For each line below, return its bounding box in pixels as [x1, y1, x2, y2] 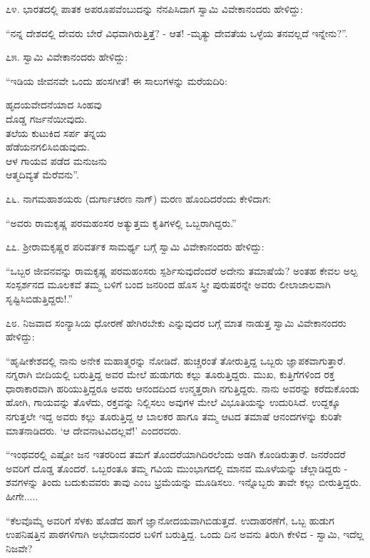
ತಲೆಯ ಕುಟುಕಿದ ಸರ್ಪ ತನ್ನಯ [6, 125, 107, 140]
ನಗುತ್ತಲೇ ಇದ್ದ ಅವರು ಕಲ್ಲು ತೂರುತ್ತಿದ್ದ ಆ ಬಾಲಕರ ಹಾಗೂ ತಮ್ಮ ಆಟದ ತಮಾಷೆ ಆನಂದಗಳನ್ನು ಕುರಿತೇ [6, 409, 342, 424]
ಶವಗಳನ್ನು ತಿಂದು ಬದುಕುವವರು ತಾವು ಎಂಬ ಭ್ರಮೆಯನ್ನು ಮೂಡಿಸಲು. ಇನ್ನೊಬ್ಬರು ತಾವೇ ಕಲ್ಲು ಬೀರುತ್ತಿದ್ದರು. [6, 475, 361, 489]
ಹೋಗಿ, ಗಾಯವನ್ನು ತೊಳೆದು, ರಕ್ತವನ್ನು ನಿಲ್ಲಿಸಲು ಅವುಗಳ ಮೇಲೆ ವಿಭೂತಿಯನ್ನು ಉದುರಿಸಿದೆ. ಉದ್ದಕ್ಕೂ [6, 395, 341, 410]
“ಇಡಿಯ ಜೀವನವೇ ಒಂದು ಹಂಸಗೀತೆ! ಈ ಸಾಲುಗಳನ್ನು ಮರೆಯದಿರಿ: [6, 73, 227, 88]
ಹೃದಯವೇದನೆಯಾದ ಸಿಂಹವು [6, 97, 102, 112]
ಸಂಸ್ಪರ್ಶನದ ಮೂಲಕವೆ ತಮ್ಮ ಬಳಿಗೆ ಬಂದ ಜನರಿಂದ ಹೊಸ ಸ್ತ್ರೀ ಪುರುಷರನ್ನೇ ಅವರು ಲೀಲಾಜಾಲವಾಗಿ [6, 277, 331, 292]
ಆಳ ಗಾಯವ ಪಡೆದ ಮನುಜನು [6, 153, 108, 168]
